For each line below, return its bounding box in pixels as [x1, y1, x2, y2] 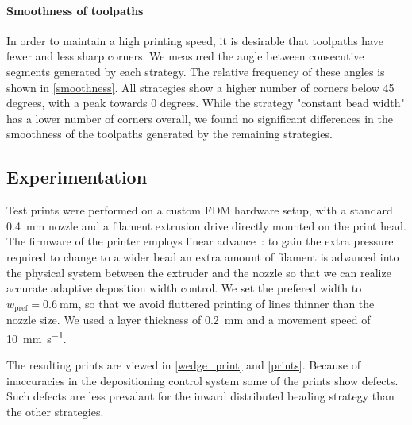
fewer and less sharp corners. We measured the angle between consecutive [6, 48, 364, 64]
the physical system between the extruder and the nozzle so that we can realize [6, 264, 391, 280]
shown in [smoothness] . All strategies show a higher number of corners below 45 [6, 79, 395, 95]
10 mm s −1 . [6, 327, 67, 346]
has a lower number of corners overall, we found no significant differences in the [6, 110, 394, 126]
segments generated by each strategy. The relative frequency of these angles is [6, 63, 385, 79]
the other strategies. [6, 403, 104, 419]
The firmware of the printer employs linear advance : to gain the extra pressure [6, 233, 394, 249]
